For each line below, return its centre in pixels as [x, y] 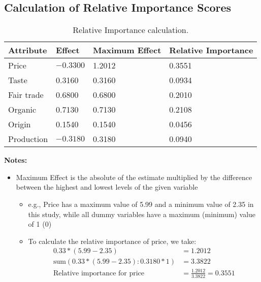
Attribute [28, 50]
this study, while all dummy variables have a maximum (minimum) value [142, 214]
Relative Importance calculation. [131, 30]
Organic [22, 110]
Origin [20, 124]
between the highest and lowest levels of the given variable [107, 187]
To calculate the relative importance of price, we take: [112, 241]
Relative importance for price [99, 273]
